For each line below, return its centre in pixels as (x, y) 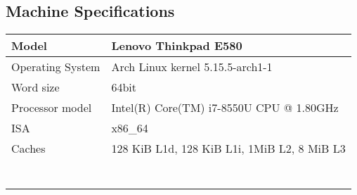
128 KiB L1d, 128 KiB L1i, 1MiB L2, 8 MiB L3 (228, 149)
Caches (28, 149)
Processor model (52, 108)
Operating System (56, 67)
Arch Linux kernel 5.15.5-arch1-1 (192, 67)
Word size (35, 87)
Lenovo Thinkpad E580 (177, 46)
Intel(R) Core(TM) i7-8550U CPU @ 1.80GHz (225, 108)
